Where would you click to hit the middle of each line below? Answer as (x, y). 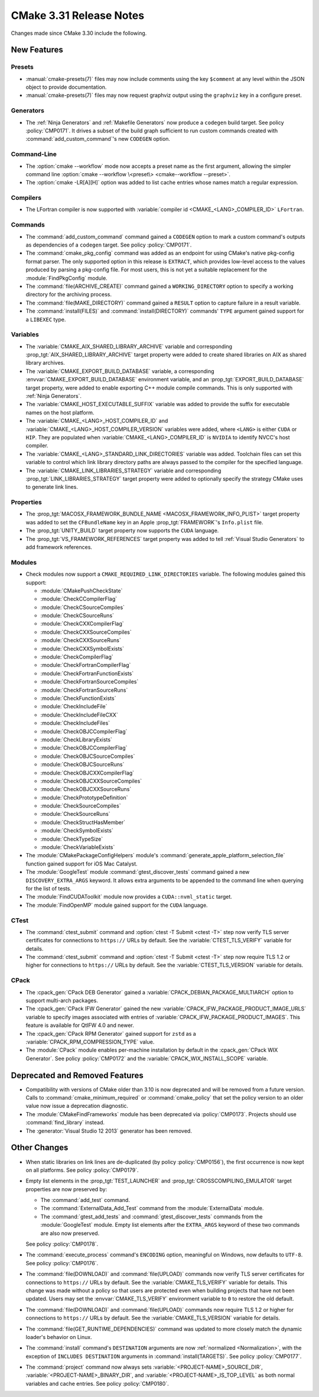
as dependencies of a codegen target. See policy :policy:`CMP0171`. (109, 245)
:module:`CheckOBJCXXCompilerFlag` (87, 773)
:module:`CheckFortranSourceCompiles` (89, 682)
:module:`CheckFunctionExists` (78, 698)
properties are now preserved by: (66, 1189)
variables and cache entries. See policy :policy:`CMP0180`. (97, 1383)
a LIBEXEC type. (46, 319)
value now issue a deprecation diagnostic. (77, 1106)
